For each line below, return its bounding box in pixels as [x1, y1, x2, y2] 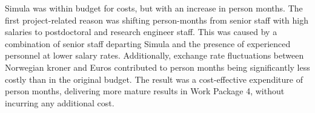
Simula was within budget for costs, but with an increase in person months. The [5, 2, 303, 14]
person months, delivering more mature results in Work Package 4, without [5, 85, 285, 97]
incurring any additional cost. [5, 96, 114, 109]
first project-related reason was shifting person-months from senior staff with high [5, 13, 309, 26]
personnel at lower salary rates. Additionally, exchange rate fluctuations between [5, 49, 304, 62]
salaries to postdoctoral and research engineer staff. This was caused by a [5, 25, 277, 38]
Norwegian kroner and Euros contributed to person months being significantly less [5, 60, 310, 73]
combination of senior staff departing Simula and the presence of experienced [5, 37, 291, 50]
